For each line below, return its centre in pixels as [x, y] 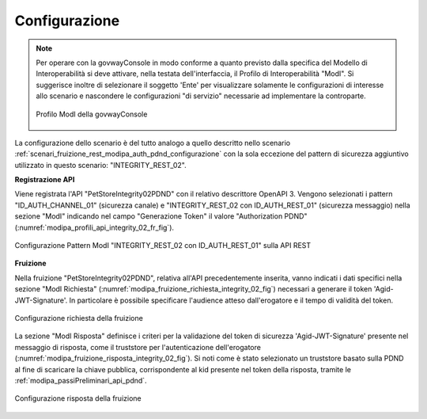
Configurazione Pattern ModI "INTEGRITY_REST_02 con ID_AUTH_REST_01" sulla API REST [163, 246]
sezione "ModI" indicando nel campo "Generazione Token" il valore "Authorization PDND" [161, 216]
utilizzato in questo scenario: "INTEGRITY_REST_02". [101, 165]
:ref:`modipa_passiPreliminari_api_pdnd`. [81, 380]
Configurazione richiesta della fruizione [79, 318]
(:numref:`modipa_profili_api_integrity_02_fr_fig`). [94, 227]
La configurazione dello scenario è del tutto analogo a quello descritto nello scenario [153, 143]
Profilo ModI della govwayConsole [92, 114]
